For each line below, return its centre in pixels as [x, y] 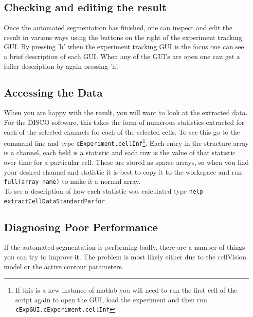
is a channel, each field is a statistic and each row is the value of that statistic [120, 152]
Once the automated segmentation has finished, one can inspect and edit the [118, 28]
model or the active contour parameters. [64, 266]
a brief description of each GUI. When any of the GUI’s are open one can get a [122, 56]
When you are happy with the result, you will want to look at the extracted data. [126, 112]
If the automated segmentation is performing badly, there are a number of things [125, 247]
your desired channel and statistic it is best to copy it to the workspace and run [123, 171]
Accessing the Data [53, 92]
